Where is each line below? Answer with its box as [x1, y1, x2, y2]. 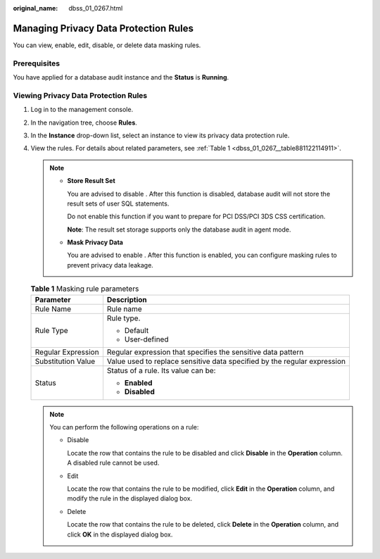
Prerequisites [13, 58, 60, 68]
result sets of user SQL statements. [67, 199, 170, 208]
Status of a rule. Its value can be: [106, 365, 216, 375]
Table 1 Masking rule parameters [30, 284, 139, 294]
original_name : [13, 4, 58, 12]
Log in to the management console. [30, 106, 134, 114]
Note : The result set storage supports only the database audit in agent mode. [67, 225, 291, 234]
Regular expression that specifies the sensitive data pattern [106, 347, 304, 357]
